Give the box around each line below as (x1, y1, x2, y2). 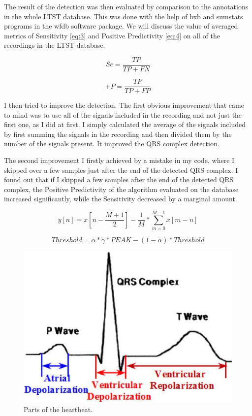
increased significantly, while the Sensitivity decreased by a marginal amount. (4, 193, 237, 204)
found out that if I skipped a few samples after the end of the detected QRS (4, 174, 234, 185)
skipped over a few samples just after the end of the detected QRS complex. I (4, 164, 238, 175)
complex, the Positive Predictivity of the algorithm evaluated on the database (4, 184, 239, 194)
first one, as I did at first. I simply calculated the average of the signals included (4, 119, 246, 129)
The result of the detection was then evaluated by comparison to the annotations (4, 1, 249, 11)
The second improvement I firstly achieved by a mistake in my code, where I (4, 155, 235, 165)
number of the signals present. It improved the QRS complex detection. (4, 138, 220, 149)
